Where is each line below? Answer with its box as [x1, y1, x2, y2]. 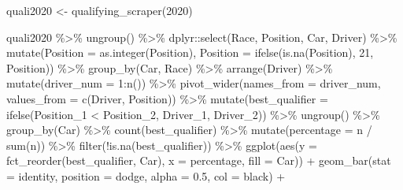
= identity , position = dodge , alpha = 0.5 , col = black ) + [6, 167, 286, 184]
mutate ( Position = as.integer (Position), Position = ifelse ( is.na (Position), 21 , [6, 44, 374, 61]
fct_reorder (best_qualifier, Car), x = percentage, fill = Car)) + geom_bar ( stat [6, 152, 391, 169]
